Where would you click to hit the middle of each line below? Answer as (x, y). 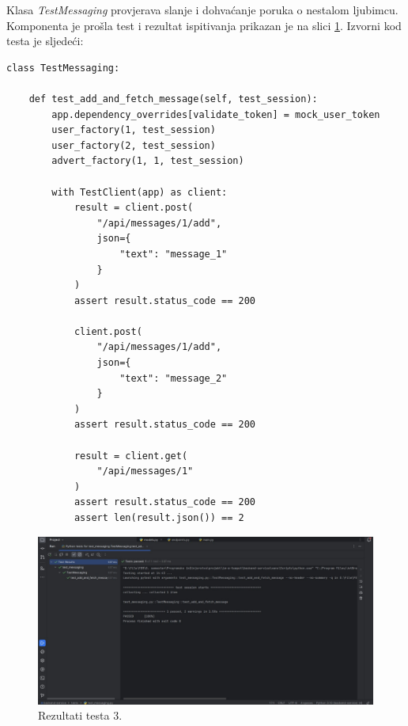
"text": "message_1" (174, 254)
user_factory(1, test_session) (134, 130)
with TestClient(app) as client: (140, 192)
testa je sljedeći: (45, 41)
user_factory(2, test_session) (134, 145)
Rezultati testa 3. (80, 715)
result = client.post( (134, 208)
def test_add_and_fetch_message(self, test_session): (173, 99)
